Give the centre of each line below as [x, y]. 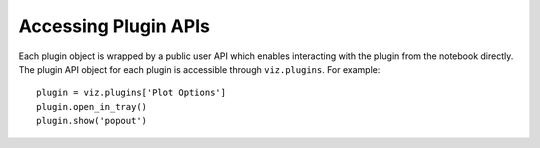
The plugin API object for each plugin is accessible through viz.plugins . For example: [199, 69]
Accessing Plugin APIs [114, 26]
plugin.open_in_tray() [92, 106]
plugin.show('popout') [92, 121]
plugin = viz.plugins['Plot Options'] [131, 93]
